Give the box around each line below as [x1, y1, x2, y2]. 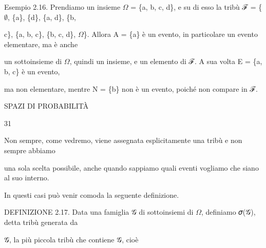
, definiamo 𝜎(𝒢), [201, 206, 256, 217]
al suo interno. [4, 172, 49, 183]
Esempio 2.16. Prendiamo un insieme [4, 2, 121, 12]
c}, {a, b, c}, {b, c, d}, [4, 29, 76, 39]
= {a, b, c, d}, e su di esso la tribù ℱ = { [130, 2, 262, 12]
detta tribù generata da [4, 216, 78, 227]
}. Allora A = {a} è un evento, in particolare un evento [83, 29, 258, 39]
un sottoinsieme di [4, 56, 62, 67]
